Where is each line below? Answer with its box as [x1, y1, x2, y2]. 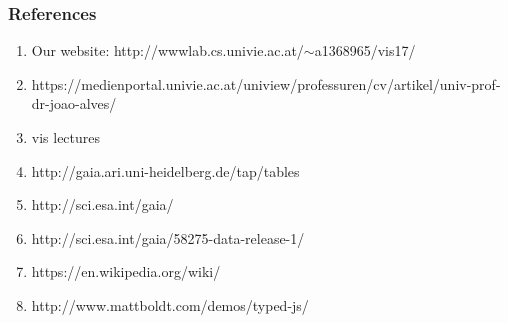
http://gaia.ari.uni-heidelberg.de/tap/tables [31, 160, 300, 181]
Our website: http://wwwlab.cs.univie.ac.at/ [31, 40, 304, 61]
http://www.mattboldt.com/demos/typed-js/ [31, 294, 309, 315]
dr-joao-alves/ [31, 93, 117, 114]
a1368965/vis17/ [314, 40, 416, 61]
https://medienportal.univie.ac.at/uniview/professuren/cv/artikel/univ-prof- [31, 73, 501, 94]
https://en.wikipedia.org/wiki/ [31, 261, 221, 282]
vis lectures [31, 127, 101, 147]
